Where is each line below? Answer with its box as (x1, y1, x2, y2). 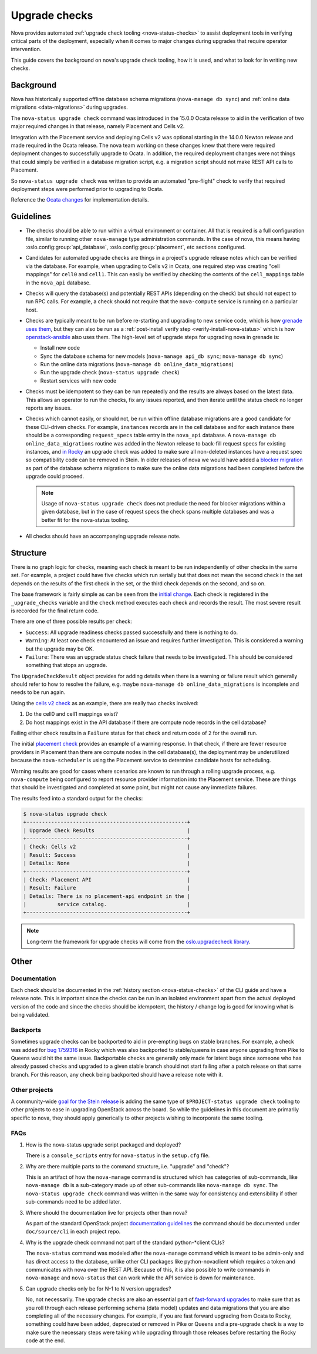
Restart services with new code (40, 377, 117, 384)
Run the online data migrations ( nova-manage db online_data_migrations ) (40, 361, 234, 368)
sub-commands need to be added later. (25, 1198, 122, 1205)
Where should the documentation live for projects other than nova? (25, 1209, 188, 1216)
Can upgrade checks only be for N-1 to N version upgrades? (25, 1285, 171, 1292)
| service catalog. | (23, 901, 191, 908)
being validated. (11, 1011, 50, 1018)
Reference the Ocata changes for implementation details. (11, 196, 149, 203)
